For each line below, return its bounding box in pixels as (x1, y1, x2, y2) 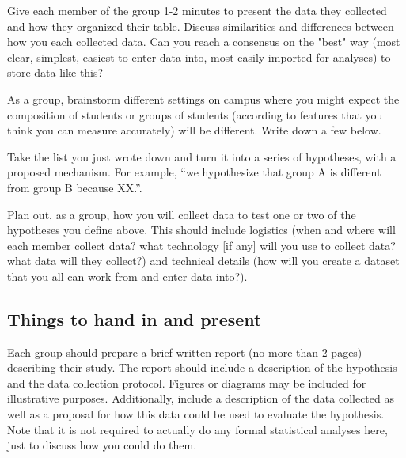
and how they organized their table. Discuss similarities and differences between (7, 17, 394, 34)
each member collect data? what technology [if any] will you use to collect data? (7, 237, 396, 253)
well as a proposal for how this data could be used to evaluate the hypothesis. (7, 406, 385, 422)
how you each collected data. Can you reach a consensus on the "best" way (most (7, 33, 400, 50)
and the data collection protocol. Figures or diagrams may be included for (7, 374, 366, 391)
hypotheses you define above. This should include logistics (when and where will (7, 221, 396, 238)
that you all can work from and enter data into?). (7, 267, 248, 284)
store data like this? (7, 64, 104, 81)
